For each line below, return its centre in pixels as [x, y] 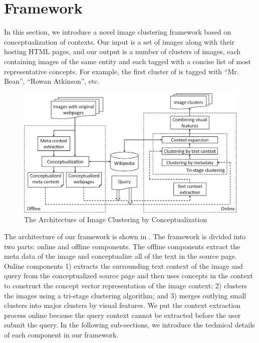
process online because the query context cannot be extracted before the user [122, 315]
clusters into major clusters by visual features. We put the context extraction [122, 305]
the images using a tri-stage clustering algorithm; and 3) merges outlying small [125, 295]
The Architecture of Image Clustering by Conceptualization [115, 219]
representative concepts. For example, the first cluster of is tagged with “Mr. [121, 71]
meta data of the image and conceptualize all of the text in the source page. [120, 256]
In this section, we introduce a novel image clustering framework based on [118, 32]
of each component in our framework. [61, 334]
